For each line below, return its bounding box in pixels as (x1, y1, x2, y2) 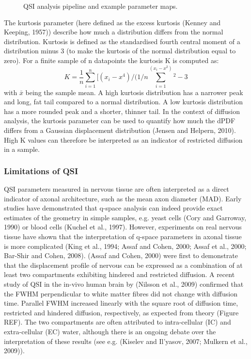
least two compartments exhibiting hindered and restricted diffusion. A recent (4, 269, 235, 279)
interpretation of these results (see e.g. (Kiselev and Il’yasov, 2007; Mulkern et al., (4, 336, 248, 346)
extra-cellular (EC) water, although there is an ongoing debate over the (4, 326, 216, 336)
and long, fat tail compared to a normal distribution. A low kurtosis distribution (4, 97, 243, 107)
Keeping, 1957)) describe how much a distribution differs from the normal (4, 27, 223, 37)
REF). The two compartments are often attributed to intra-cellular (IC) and (4, 317, 231, 327)
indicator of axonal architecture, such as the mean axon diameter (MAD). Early (4, 193, 242, 203)
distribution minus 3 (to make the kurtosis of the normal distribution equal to (4, 46, 236, 56)
